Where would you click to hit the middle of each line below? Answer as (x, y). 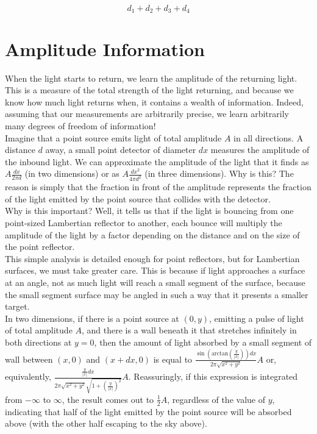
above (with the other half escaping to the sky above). (106, 423)
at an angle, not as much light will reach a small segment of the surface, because (155, 282)
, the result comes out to (108, 399)
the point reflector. (40, 247)
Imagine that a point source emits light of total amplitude (113, 137)
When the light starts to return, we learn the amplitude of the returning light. (151, 78)
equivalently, (28, 376)
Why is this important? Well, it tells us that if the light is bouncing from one (149, 211)
